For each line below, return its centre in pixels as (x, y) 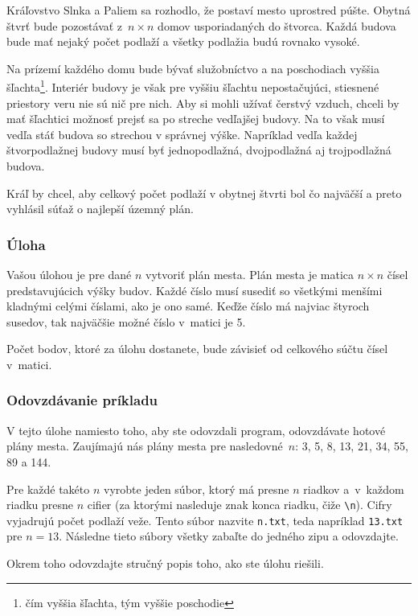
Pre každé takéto (48, 489)
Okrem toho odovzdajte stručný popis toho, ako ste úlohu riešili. (165, 563)
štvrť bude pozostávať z (65, 25)
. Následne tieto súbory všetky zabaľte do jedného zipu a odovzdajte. (229, 536)
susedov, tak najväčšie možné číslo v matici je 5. (126, 321)
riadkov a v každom (354, 489)
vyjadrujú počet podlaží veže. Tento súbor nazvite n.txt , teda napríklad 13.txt (205, 520)
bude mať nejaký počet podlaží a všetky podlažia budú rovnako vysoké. (183, 41)
